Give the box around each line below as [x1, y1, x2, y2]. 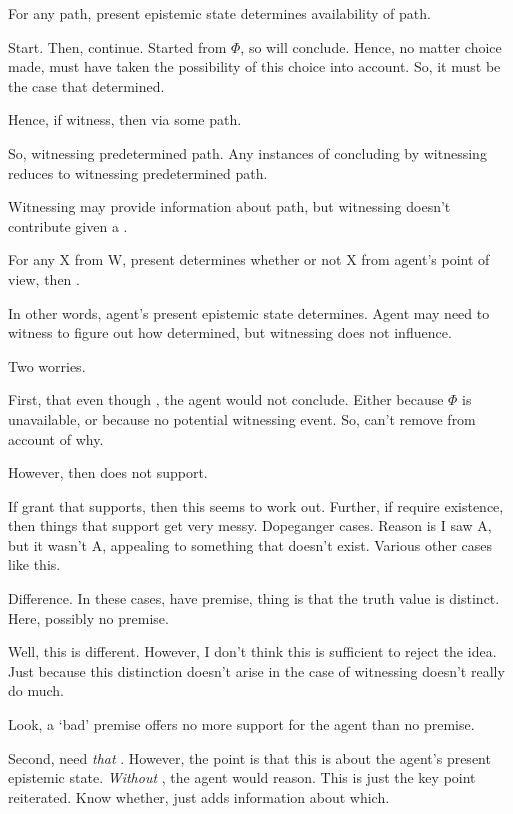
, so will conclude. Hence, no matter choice [240, 36, 502, 57]
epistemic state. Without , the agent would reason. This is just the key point [8, 767, 476, 788]
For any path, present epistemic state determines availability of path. [8, 3, 431, 23]
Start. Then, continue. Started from [8, 36, 227, 57]
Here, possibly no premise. [8, 607, 169, 628]
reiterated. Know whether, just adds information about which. [8, 786, 390, 807]
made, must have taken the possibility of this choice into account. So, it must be [8, 56, 501, 77]
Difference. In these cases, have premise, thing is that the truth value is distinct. [8, 588, 500, 609]
